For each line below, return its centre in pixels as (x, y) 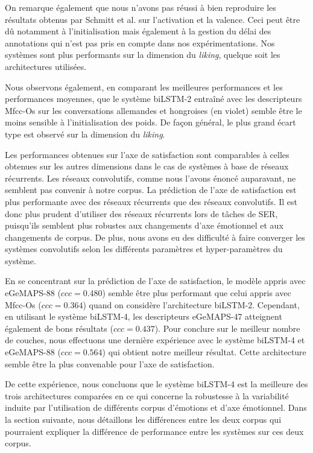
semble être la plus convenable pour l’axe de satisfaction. (110, 363)
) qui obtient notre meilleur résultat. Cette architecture (204, 352)
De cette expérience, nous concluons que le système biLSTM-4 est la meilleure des (156, 384)
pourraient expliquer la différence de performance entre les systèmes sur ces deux (154, 431)
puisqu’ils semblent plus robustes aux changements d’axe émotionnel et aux (144, 225)
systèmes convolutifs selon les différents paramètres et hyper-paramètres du (144, 249)
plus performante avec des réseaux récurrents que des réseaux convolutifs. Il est (151, 201)
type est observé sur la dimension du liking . (85, 134)
